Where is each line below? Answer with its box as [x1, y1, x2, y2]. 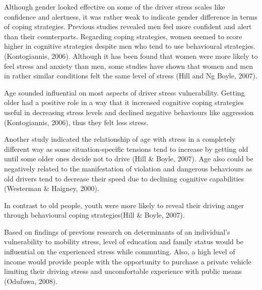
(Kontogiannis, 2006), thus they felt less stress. [4, 117, 149, 127]
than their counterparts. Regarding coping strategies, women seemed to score [4, 31, 242, 41]
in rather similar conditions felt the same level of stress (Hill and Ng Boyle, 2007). [4, 70, 257, 81]
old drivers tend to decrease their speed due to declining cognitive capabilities [4, 173, 244, 183]
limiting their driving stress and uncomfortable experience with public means [4, 266, 242, 276]
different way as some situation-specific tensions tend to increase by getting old [4, 143, 248, 154]
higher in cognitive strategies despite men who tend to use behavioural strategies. [4, 41, 255, 51]
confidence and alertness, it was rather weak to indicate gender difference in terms [4, 11, 257, 22]
